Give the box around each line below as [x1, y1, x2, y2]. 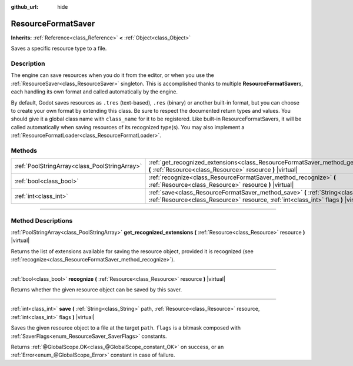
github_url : [11, 4, 38, 10]
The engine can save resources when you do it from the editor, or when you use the [11, 72, 214, 79]
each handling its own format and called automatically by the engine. [11, 88, 178, 95]
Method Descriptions [11, 216, 73, 224]
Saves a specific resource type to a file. [11, 45, 107, 52]
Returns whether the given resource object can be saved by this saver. [11, 286, 182, 293]
